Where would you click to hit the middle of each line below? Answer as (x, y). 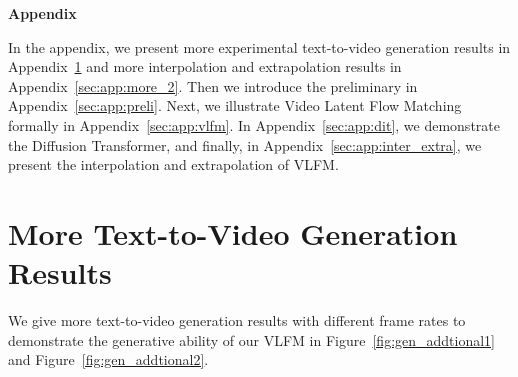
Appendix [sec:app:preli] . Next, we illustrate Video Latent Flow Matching (235, 105)
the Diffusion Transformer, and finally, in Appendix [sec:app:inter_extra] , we (245, 144)
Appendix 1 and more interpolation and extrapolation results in (205, 66)
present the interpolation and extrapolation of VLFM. (173, 164)
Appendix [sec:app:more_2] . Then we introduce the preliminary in (213, 85)
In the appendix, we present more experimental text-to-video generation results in (259, 46)
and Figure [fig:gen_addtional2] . (108, 359)
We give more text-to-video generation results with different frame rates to (237, 320)
